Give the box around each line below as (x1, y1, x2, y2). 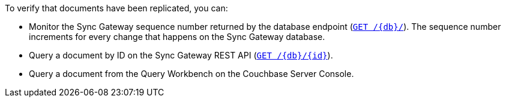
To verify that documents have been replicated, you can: (5, 3, 228, 13)
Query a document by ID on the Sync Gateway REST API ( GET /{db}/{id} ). (29, 50, 333, 60)
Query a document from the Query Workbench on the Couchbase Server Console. (29, 69, 354, 79)
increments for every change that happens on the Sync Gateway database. (29, 32, 325, 42)
